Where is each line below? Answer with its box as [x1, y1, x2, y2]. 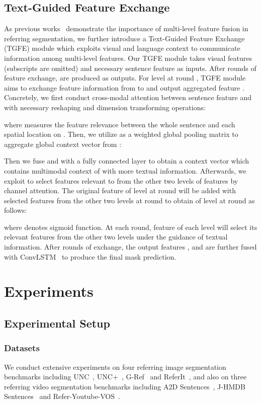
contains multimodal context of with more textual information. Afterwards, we [4, 165, 246, 176]
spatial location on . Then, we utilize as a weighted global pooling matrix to [4, 129, 238, 139]
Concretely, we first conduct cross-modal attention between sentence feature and [4, 92, 251, 103]
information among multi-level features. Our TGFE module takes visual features [4, 52, 252, 63]
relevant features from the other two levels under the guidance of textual [4, 231, 228, 242]
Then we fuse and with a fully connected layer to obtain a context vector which [4, 155, 249, 166]
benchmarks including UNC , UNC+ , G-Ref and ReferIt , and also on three [4, 371, 247, 382]
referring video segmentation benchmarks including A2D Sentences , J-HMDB [4, 381, 245, 391]
